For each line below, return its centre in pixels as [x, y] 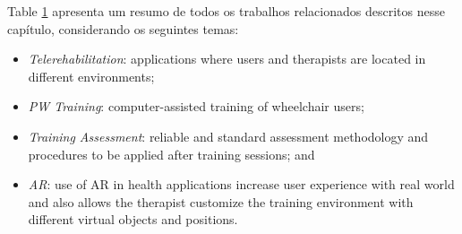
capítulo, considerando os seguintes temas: [123, 28]
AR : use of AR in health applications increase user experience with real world [241, 184]
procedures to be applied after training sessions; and [171, 154]
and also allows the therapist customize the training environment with [221, 201]
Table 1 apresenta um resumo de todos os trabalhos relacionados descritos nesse [226, 11]
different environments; [91, 76]
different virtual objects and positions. [133, 219]
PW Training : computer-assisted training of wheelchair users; [196, 106]
